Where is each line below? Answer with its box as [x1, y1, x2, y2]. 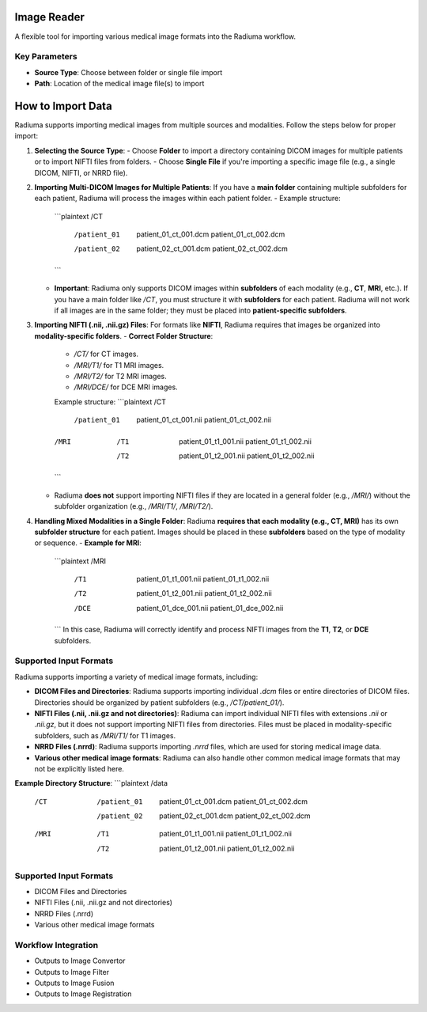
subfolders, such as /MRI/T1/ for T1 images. [34, 730, 176, 740]
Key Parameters [14, 51, 78, 63]
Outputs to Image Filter [34, 967, 110, 976]
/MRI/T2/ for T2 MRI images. [74, 371, 168, 381]
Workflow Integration [14, 939, 99, 950]
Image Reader [14, 10, 85, 24]
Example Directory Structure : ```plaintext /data [14, 779, 168, 788]
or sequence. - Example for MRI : [34, 538, 142, 548]
